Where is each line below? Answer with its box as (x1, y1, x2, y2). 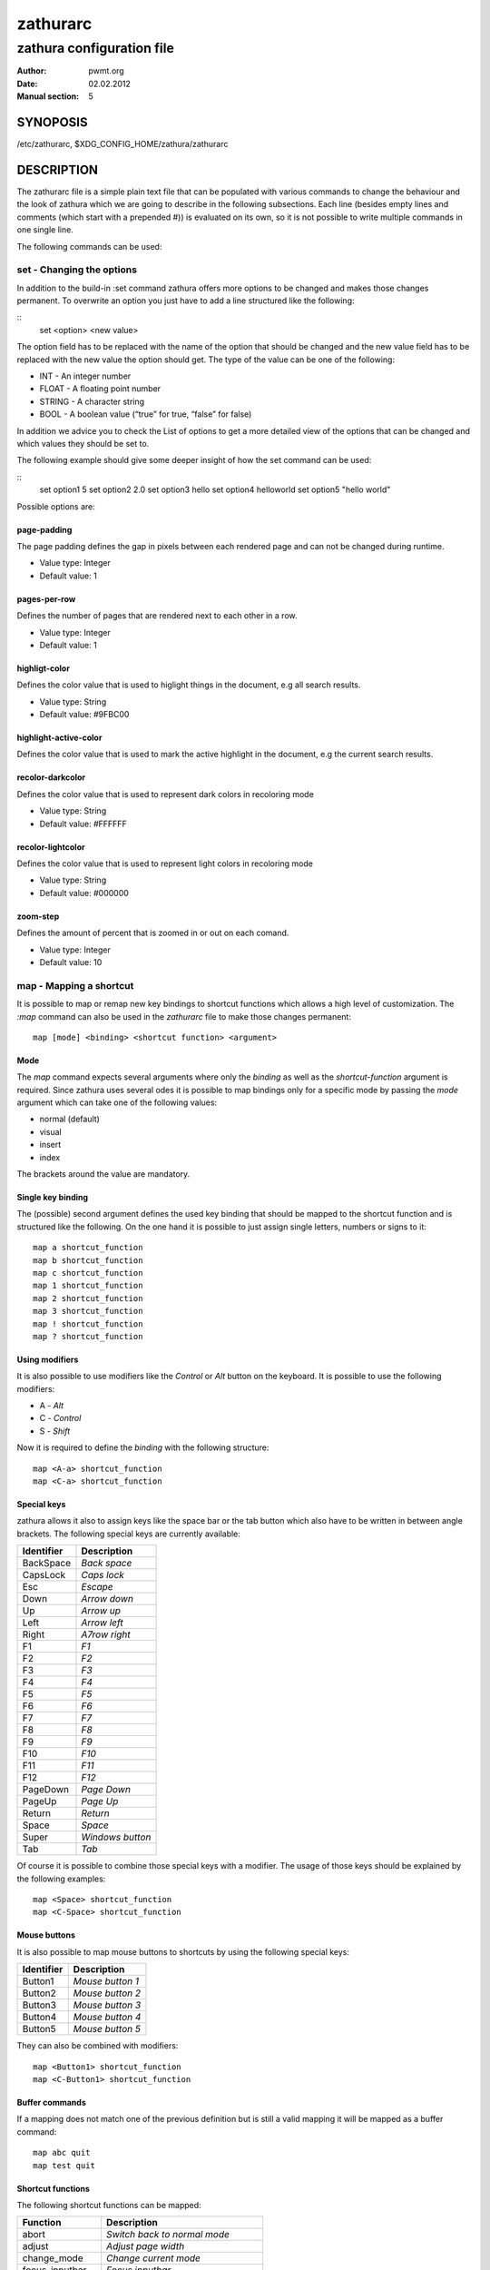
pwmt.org (88, 65, 124, 76)
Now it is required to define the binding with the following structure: (16, 1442, 269, 1453)
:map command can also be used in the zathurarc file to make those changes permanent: (16, 1011, 351, 1021)
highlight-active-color (16, 732, 103, 744)
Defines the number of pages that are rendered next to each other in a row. (16, 610, 298, 621)
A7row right (81, 1628, 131, 1641)
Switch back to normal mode (105, 2228, 230, 2241)
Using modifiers (16, 1354, 79, 1365)
